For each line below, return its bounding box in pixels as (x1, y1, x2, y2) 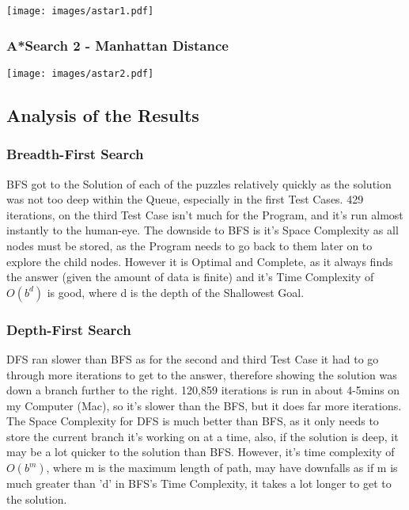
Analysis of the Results (6, 102, 199, 127)
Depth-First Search (6, 319, 131, 339)
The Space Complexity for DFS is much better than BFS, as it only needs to (6, 413, 379, 429)
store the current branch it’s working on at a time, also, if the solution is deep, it (6, 428, 399, 444)
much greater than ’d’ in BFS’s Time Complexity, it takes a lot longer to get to (6, 475, 392, 492)
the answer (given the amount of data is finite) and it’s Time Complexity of (6, 268, 374, 285)
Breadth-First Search (6, 144, 144, 164)
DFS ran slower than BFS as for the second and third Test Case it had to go (6, 350, 379, 367)
